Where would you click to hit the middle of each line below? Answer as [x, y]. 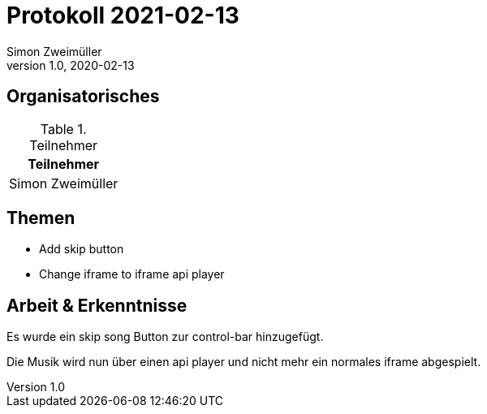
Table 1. [63, 129]
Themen [41, 218]
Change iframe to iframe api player [132, 274]
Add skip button [82, 249]
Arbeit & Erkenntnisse [97, 305]
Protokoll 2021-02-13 [123, 15]
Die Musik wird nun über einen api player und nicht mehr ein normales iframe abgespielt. [244, 362]
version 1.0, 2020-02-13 [71, 65]
